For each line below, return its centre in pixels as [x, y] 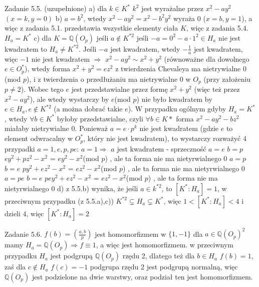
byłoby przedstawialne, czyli [100, 118]
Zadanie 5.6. [23, 234]
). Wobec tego [42, 89]
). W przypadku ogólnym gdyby [177, 109]
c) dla [43, 37]
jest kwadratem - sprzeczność [162, 148]
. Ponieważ [91, 128]
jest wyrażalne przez [172, 8]
